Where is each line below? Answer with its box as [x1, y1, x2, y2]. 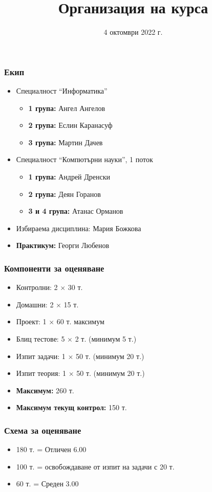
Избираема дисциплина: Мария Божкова [16, 222, 141, 233]
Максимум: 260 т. [16, 385, 74, 395]
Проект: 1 [16, 316, 47, 327]
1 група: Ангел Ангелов [28, 102, 105, 113]
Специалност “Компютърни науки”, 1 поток [16, 154, 153, 165]
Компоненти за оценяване [4, 261, 104, 274]
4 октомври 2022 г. [103, 27, 163, 37]
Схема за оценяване [4, 423, 81, 436]
